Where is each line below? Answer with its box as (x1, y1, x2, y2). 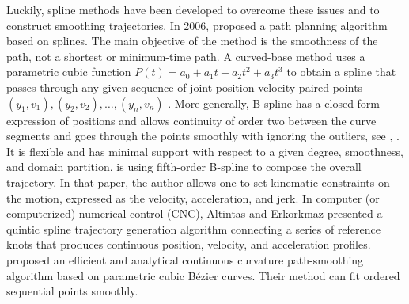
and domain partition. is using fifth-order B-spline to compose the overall (6, 158, 362, 175)
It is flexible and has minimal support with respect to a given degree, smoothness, (6, 142, 403, 159)
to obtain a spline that (286, 63, 396, 80)
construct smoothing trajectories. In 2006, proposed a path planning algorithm (6, 17, 388, 33)
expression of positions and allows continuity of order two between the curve (6, 112, 377, 128)
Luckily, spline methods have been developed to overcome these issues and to (6, 2, 380, 17)
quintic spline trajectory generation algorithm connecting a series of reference (6, 220, 381, 237)
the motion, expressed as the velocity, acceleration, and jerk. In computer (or (6, 189, 380, 206)
